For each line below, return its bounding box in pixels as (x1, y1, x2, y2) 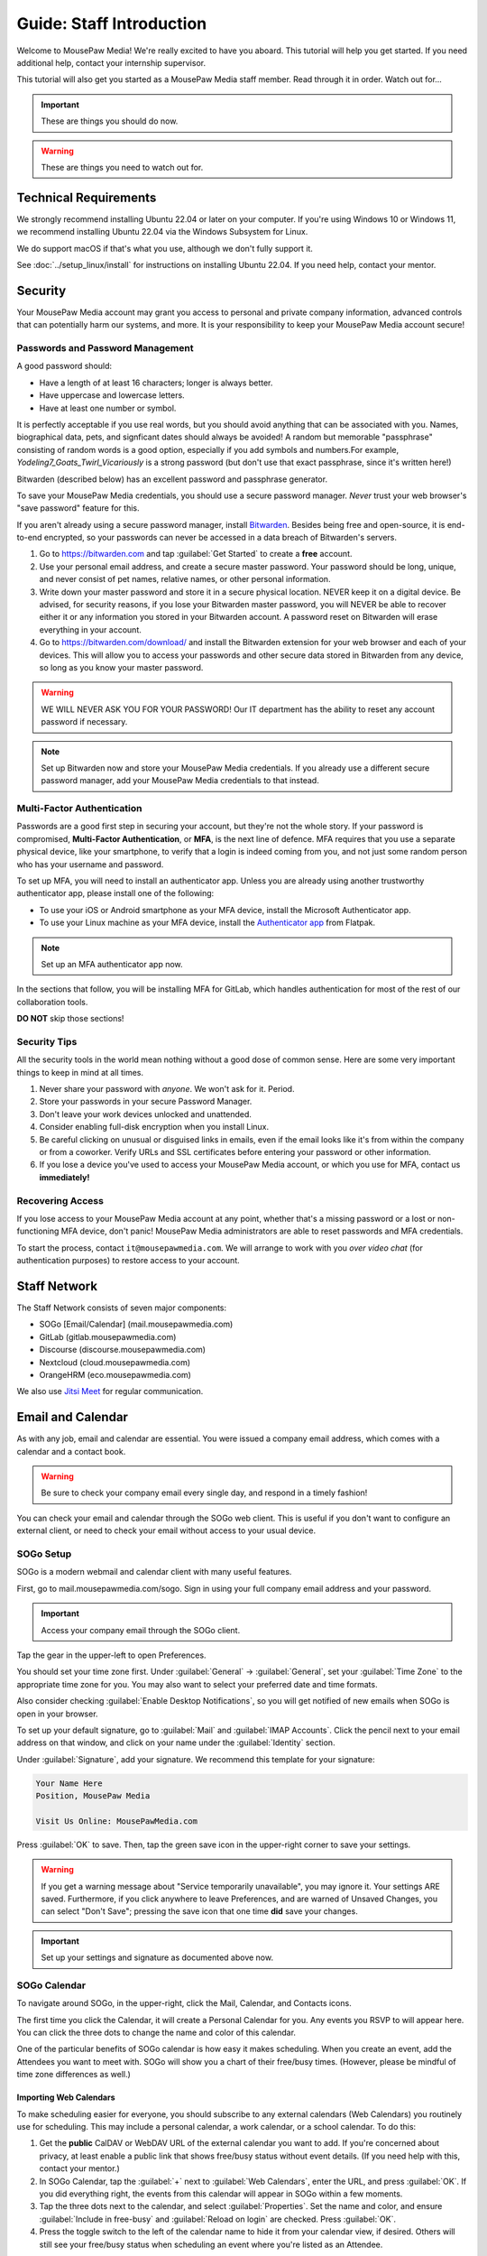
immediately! (39, 1171, 90, 1182)
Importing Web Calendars (16, 2092, 116, 2103)
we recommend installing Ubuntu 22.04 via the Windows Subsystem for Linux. (16, 227, 308, 237)
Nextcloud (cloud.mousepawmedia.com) (39, 1356, 191, 1367)
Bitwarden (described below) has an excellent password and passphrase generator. (16, 474, 328, 485)
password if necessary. (41, 717, 128, 727)
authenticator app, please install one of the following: (16, 888, 215, 899)
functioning (16, 1225, 60, 1236)
